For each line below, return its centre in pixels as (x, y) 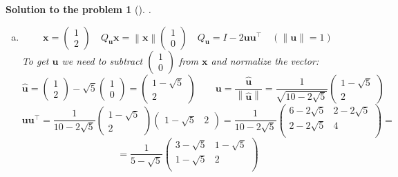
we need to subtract (102, 60)
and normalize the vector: (265, 60)
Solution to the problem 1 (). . (78, 9)
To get (35, 60)
